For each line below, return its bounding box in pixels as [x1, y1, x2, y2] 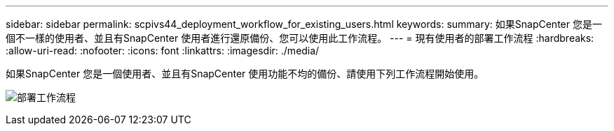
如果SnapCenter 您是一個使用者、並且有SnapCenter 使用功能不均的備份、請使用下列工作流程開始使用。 [6, 68, 484, 79]
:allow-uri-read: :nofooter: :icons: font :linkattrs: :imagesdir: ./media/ [6, 45, 320, 56]
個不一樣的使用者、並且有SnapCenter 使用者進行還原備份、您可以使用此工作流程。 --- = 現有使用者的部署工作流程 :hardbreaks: [6, 32, 594, 44]
